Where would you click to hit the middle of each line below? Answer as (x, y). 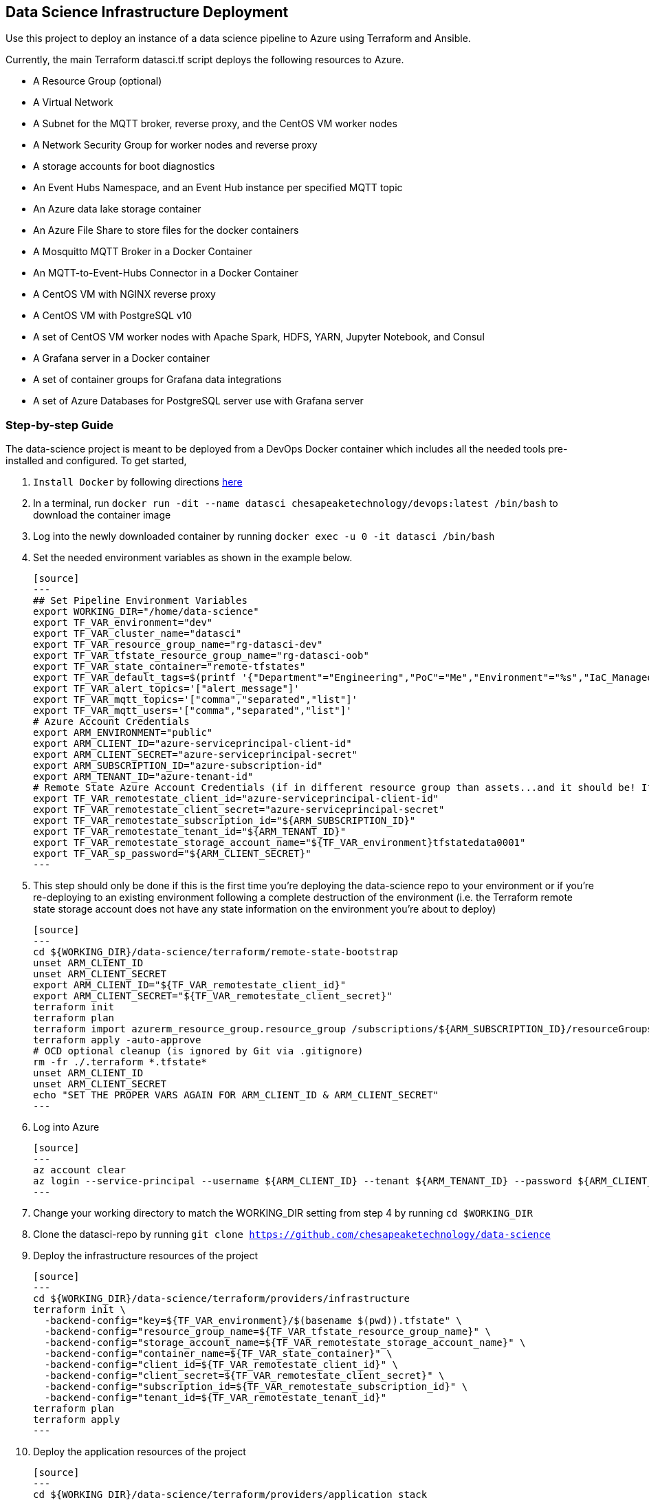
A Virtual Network (73, 102)
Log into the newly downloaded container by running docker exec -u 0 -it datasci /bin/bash (264, 536)
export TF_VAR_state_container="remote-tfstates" (169, 667)
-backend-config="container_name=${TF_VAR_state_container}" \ (218, 1354)
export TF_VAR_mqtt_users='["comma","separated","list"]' (192, 711)
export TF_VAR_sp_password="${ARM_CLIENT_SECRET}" (172, 854)
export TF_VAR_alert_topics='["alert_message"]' (166, 689)
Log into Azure (66, 1127)
